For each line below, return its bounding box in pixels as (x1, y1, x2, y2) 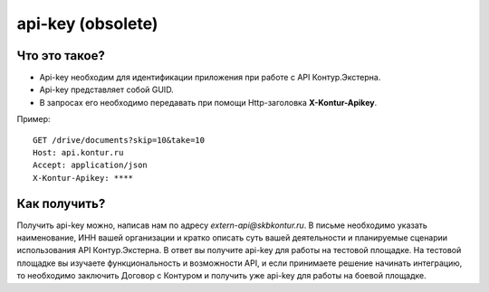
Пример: (16, 114, 51, 125)
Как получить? (16, 195, 106, 212)
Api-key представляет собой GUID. (39, 84, 174, 95)
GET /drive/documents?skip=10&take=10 (33, 135, 206, 145)
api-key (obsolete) (16, 14, 158, 33)
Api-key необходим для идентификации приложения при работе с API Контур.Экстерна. (39, 72, 381, 83)
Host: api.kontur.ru (33, 147, 124, 158)
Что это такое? (16, 48, 106, 63)
